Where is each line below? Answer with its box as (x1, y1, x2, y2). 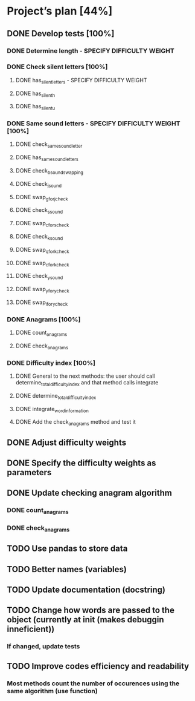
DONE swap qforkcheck (15, 246, 70, 255)
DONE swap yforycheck (15, 286, 69, 294)
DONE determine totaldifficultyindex (15, 392, 97, 401)
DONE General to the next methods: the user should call (15, 372, 155, 380)
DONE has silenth (15, 90, 56, 98)
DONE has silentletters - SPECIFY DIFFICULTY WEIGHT (15, 76, 147, 85)
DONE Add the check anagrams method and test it (15, 418, 136, 427)
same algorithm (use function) (7, 686, 98, 695)
